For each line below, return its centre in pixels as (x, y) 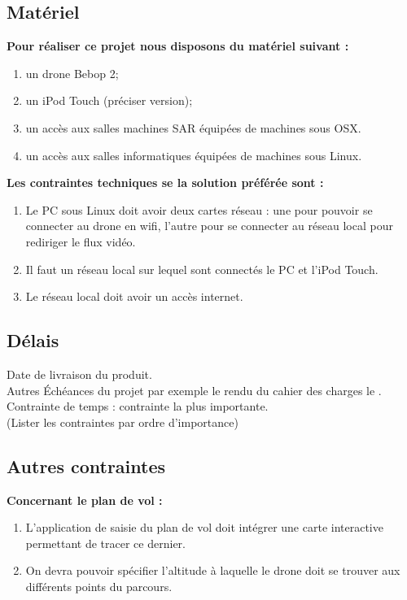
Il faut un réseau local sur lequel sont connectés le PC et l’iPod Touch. (202, 269)
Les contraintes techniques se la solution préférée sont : (165, 183)
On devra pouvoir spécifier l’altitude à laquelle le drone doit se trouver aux (213, 570)
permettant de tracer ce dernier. (105, 543)
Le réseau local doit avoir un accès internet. (134, 296)
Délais (33, 340)
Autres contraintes (86, 465)
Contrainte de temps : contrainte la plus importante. (138, 406)
